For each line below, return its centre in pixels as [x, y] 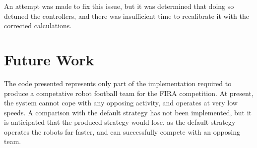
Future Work [49, 59]
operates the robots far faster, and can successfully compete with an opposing [122, 131]
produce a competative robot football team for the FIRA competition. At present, [129, 93]
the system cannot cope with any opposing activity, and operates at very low [121, 103]
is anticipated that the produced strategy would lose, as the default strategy [120, 122]
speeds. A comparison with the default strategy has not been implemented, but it [128, 112]
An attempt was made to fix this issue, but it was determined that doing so [119, 6]
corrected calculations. [38, 25]
